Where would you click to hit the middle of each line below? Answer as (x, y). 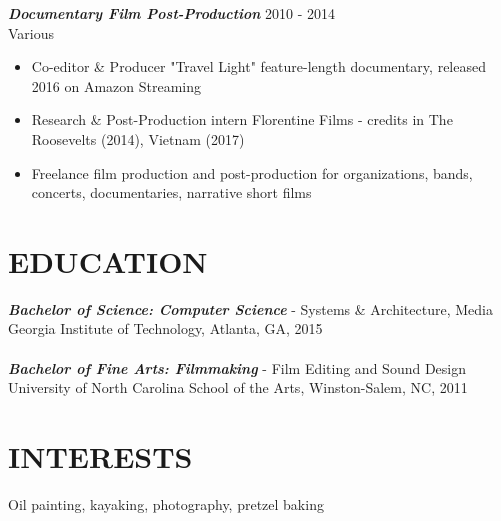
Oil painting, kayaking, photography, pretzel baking (166, 503)
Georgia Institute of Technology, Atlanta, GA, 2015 (165, 328)
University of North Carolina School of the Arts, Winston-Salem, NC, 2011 (238, 387)
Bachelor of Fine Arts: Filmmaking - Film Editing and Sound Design (237, 367)
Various (31, 32)
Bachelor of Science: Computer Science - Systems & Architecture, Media (250, 308)
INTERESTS (100, 456)
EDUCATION (108, 260)
